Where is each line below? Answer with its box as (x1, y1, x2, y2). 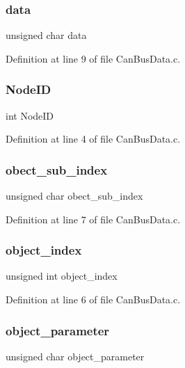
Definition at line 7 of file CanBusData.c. (6, 211, 181, 226)
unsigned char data (6, 28, 87, 42)
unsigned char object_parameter (6, 349, 145, 363)
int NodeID (6, 108, 54, 122)
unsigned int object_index (6, 269, 118, 283)
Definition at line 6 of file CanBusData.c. (6, 292, 181, 307)
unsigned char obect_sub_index (6, 189, 143, 203)
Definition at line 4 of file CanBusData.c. (6, 131, 181, 146)
